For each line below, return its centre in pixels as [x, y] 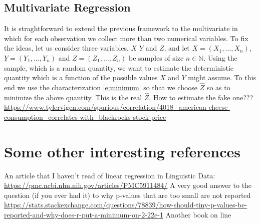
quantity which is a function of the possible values [81, 77]
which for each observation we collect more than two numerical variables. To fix [126, 38]
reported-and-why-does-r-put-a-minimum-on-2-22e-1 [84, 215]
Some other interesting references [122, 151]
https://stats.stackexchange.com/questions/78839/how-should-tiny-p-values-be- [126, 205]
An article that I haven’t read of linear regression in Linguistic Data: [110, 175]
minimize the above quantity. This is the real [73, 97]
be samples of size [156, 57]
